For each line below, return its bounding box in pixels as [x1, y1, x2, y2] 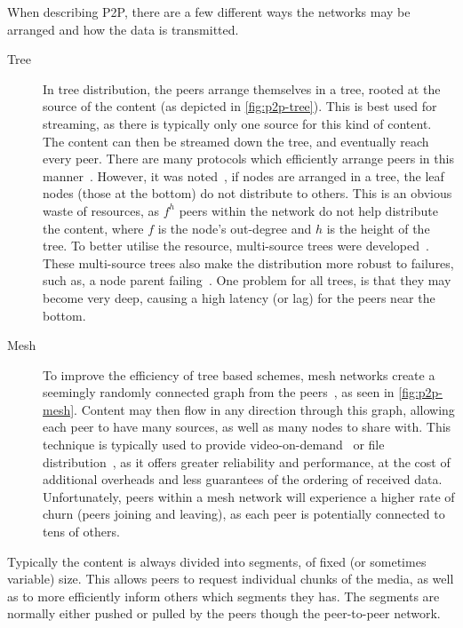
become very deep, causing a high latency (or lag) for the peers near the [43, 288, 435, 306]
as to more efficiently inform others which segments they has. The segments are [7, 586, 440, 605]
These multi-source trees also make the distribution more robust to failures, [43, 253, 454, 272]
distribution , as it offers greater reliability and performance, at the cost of [43, 452, 451, 471]
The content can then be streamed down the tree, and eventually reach [43, 131, 429, 150]
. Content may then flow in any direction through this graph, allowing [74, 400, 455, 418]
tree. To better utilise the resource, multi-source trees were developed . [43, 236, 429, 255]
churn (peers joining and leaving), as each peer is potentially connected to [43, 505, 445, 523]
